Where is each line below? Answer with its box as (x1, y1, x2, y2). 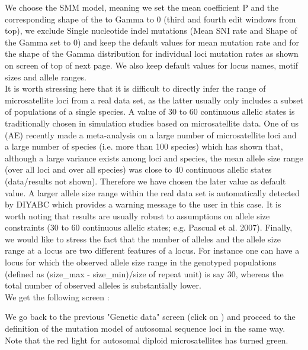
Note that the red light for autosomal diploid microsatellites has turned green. (5, 333, 288, 346)
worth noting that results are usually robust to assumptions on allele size (5, 209, 270, 222)
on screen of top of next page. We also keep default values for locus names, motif (5, 59, 299, 71)
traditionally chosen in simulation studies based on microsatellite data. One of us (5, 116, 299, 129)
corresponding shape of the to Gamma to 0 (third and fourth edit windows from (5, 12, 296, 25)
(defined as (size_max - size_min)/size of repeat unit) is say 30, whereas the (5, 267, 284, 280)
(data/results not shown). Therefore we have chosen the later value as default (5, 174, 286, 187)
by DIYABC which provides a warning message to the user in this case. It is (5, 198, 281, 210)
